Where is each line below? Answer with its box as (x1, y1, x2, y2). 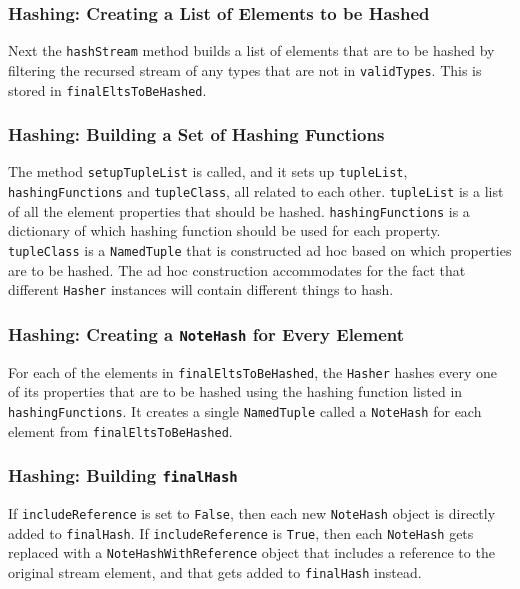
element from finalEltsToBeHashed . (8, 420, 233, 441)
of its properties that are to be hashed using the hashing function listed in (8, 381, 463, 402)
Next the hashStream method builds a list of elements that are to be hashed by (8, 40, 495, 61)
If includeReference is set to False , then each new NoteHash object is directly (8, 503, 496, 523)
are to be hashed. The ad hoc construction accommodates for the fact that (8, 259, 466, 280)
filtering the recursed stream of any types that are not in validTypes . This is (8, 59, 482, 80)
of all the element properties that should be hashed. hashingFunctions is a (8, 200, 470, 221)
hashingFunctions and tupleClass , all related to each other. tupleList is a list (8, 181, 504, 202)
